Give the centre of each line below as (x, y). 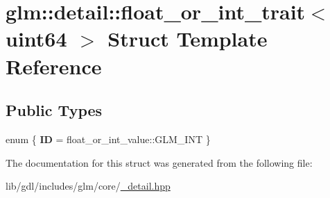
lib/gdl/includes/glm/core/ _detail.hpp (88, 186)
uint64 (36, 39)
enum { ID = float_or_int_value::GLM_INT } (108, 139)
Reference (54, 66)
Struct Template (188, 39)
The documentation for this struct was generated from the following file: (159, 162)
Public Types (54, 110)
